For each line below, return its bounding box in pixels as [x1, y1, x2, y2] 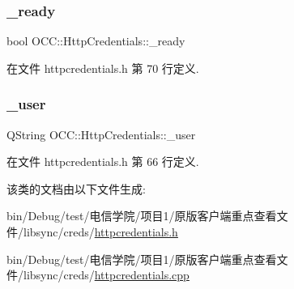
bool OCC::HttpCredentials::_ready [6, 32, 185, 49]
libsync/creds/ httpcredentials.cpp [23, 266, 190, 283]
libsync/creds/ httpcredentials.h [23, 223, 178, 240]
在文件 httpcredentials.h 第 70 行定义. [6, 59, 199, 76]
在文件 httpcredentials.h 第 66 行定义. [6, 153, 199, 170]
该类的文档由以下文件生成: [6, 180, 146, 197]
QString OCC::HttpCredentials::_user [6, 125, 196, 142]
